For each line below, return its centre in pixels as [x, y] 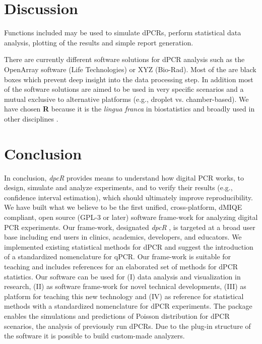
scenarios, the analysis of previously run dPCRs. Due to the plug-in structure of [127, 326]
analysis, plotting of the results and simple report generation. [99, 42]
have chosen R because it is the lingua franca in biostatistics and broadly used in [129, 109]
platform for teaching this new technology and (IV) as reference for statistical [124, 296]
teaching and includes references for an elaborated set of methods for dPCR [121, 266]
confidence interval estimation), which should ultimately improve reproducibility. [128, 197]
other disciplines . [31, 118]
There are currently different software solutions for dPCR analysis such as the [124, 59]
